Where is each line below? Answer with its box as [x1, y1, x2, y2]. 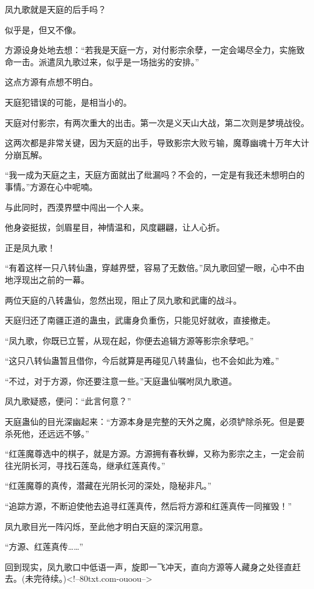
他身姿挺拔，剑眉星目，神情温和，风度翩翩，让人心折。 [5, 221, 225, 234]
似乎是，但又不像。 [5, 23, 81, 36]
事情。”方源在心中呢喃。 [5, 180, 98, 193]
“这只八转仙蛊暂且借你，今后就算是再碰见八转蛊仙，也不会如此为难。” [5, 354, 280, 367]
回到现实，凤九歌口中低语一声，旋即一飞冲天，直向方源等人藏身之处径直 [5, 560, 292, 573]
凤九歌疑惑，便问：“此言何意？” [5, 395, 132, 407]
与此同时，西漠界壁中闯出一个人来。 [5, 200, 149, 213]
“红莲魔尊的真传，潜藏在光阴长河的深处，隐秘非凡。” [5, 479, 212, 492]
